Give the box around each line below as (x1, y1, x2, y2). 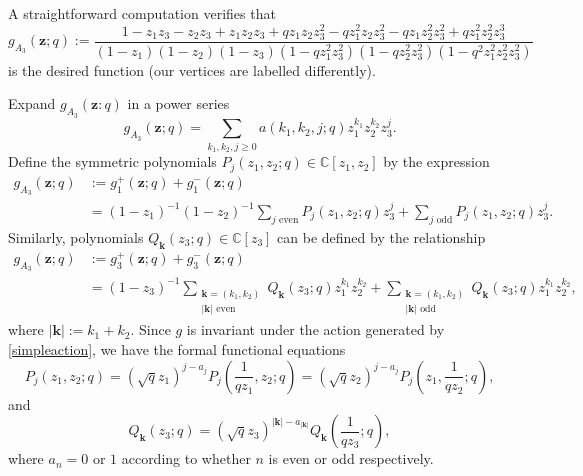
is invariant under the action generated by (186, 319, 445, 340)
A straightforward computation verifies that (8, 3, 276, 23)
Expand (8, 93, 56, 114)
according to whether (121, 448, 251, 469)
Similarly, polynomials (8, 226, 144, 247)
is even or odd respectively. (268, 448, 434, 469)
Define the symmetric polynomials (8, 151, 217, 172)
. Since (130, 319, 171, 340)
